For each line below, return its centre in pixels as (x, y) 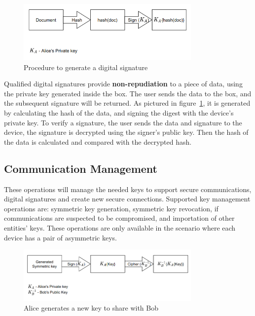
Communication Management (81, 168)
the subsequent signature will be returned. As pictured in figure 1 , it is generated (127, 103)
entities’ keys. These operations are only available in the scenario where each (120, 227)
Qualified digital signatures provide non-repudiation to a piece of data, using (123, 84)
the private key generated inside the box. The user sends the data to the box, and (128, 93)
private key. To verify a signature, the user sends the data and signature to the (123, 122)
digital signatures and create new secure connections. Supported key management (127, 199)
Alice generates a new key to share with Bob (91, 308)
